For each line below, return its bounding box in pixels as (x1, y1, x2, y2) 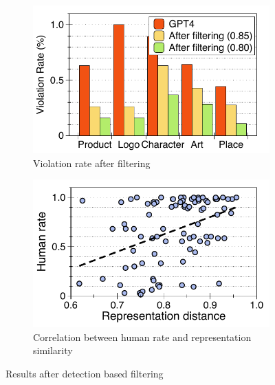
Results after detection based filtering (5, 366, 164, 380)
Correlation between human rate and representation (33, 329, 252, 344)
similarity (33, 343, 73, 357)
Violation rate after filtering (33, 155, 151, 170)
